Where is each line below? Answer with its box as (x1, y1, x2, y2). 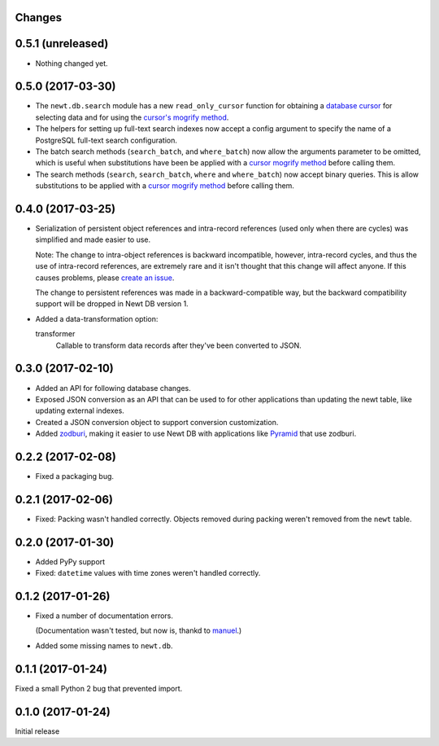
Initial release (15, 726, 60, 736)
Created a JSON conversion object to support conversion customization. (35, 417, 279, 427)
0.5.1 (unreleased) (15, 37, 109, 50)
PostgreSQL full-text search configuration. (35, 135, 178, 145)
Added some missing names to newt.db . (35, 640, 173, 651)
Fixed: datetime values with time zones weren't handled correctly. (35, 568, 261, 578)
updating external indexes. (35, 406, 125, 415)
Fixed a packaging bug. (35, 471, 114, 481)
